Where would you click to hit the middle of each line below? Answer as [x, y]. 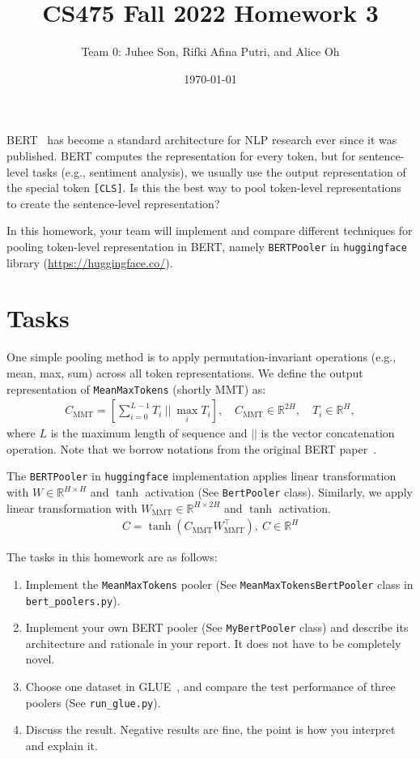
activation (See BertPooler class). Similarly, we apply [279, 492]
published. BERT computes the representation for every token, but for [181, 155]
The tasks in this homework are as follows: [112, 557]
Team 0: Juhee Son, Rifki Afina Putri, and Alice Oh [210, 51]
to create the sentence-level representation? [113, 203]
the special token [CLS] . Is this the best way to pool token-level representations [204, 188]
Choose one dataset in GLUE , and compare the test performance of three [210, 687]
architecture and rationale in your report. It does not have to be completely [213, 643]
